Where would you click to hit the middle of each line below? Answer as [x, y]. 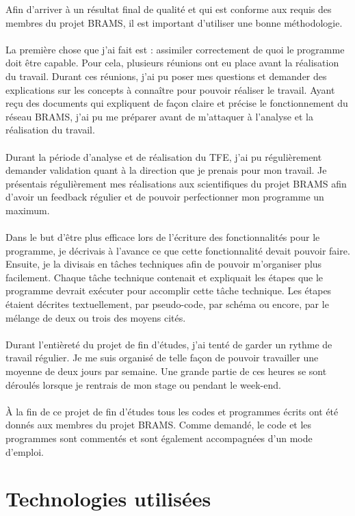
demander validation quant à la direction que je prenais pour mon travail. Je [166, 170]
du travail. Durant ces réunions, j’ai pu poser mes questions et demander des [166, 76]
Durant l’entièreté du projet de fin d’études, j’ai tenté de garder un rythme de [169, 344]
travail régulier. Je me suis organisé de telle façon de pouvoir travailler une [162, 358]
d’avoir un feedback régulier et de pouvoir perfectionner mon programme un [165, 197]
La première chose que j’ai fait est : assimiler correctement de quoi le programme [175, 49]
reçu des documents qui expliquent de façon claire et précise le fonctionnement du [177, 103]
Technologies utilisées [108, 499]
